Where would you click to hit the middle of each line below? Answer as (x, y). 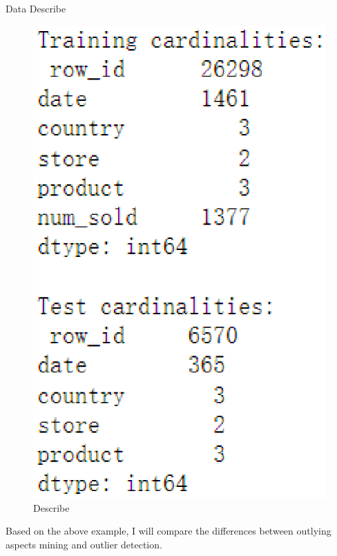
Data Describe (36, 8)
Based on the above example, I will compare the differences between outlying (168, 531)
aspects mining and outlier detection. (84, 544)
